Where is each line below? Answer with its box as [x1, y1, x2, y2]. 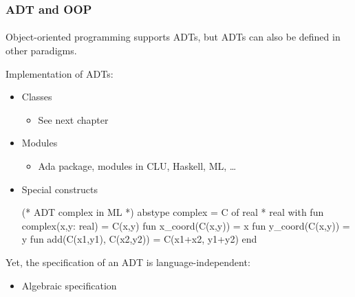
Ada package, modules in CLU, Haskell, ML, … [38, 159, 237, 173]
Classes [21, 89, 52, 104]
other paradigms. [6, 43, 77, 58]
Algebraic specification [21, 278, 117, 292]
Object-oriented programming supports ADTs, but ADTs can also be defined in [6, 30, 341, 44]
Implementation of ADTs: [6, 66, 114, 80]
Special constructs [21, 181, 98, 196]
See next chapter [38, 112, 109, 126]
